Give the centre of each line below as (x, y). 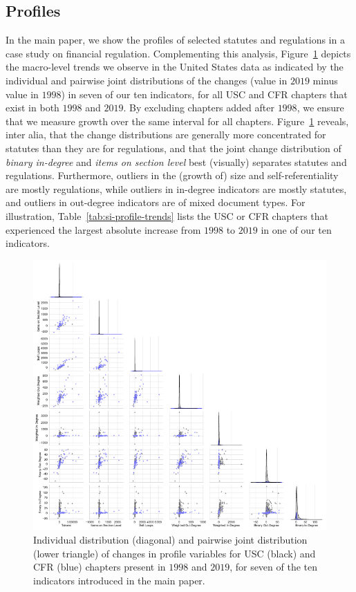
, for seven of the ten (274, 567)
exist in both (32, 108)
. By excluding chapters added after (199, 108)
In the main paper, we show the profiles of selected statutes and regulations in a (175, 40)
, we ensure (320, 108)
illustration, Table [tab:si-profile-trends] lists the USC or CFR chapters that (167, 215)
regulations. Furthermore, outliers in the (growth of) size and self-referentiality (172, 175)
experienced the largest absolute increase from (103, 229)
